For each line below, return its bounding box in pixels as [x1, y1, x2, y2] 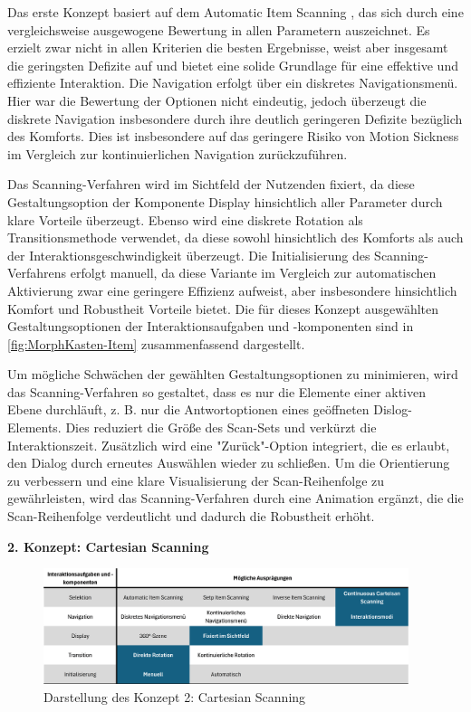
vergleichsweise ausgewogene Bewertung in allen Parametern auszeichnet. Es [7, 20, 430, 39]
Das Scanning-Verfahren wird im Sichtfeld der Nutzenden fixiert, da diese [7, 175, 415, 194]
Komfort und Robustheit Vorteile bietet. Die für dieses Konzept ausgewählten [7, 299, 439, 318]
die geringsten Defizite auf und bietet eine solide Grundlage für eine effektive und [7, 55, 458, 74]
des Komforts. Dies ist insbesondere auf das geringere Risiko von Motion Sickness [7, 127, 459, 146]
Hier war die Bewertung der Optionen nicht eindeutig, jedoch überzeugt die [7, 90, 427, 109]
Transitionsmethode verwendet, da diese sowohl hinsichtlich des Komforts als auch [7, 228, 464, 247]
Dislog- [373, 400, 412, 419]
